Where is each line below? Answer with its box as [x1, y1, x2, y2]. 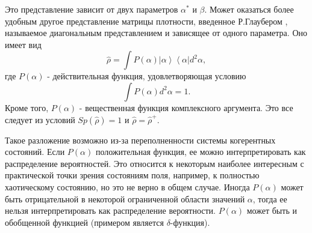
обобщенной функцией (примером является [5, 216, 164, 228]
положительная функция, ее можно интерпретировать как [95, 145, 306, 158]
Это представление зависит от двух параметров [5, 3, 178, 15]
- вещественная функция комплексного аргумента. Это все [79, 101, 293, 113]
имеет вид [5, 38, 42, 50]
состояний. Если [5, 145, 65, 158]
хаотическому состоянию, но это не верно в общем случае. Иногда [5, 180, 250, 193]
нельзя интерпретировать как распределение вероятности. [5, 204, 216, 217]
